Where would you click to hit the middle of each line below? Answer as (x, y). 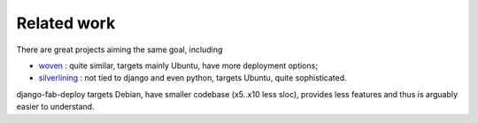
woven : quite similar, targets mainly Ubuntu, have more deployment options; (178, 65)
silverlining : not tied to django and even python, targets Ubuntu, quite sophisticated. (193, 78)
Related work (66, 23)
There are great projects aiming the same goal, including (119, 50)
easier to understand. (55, 107)
